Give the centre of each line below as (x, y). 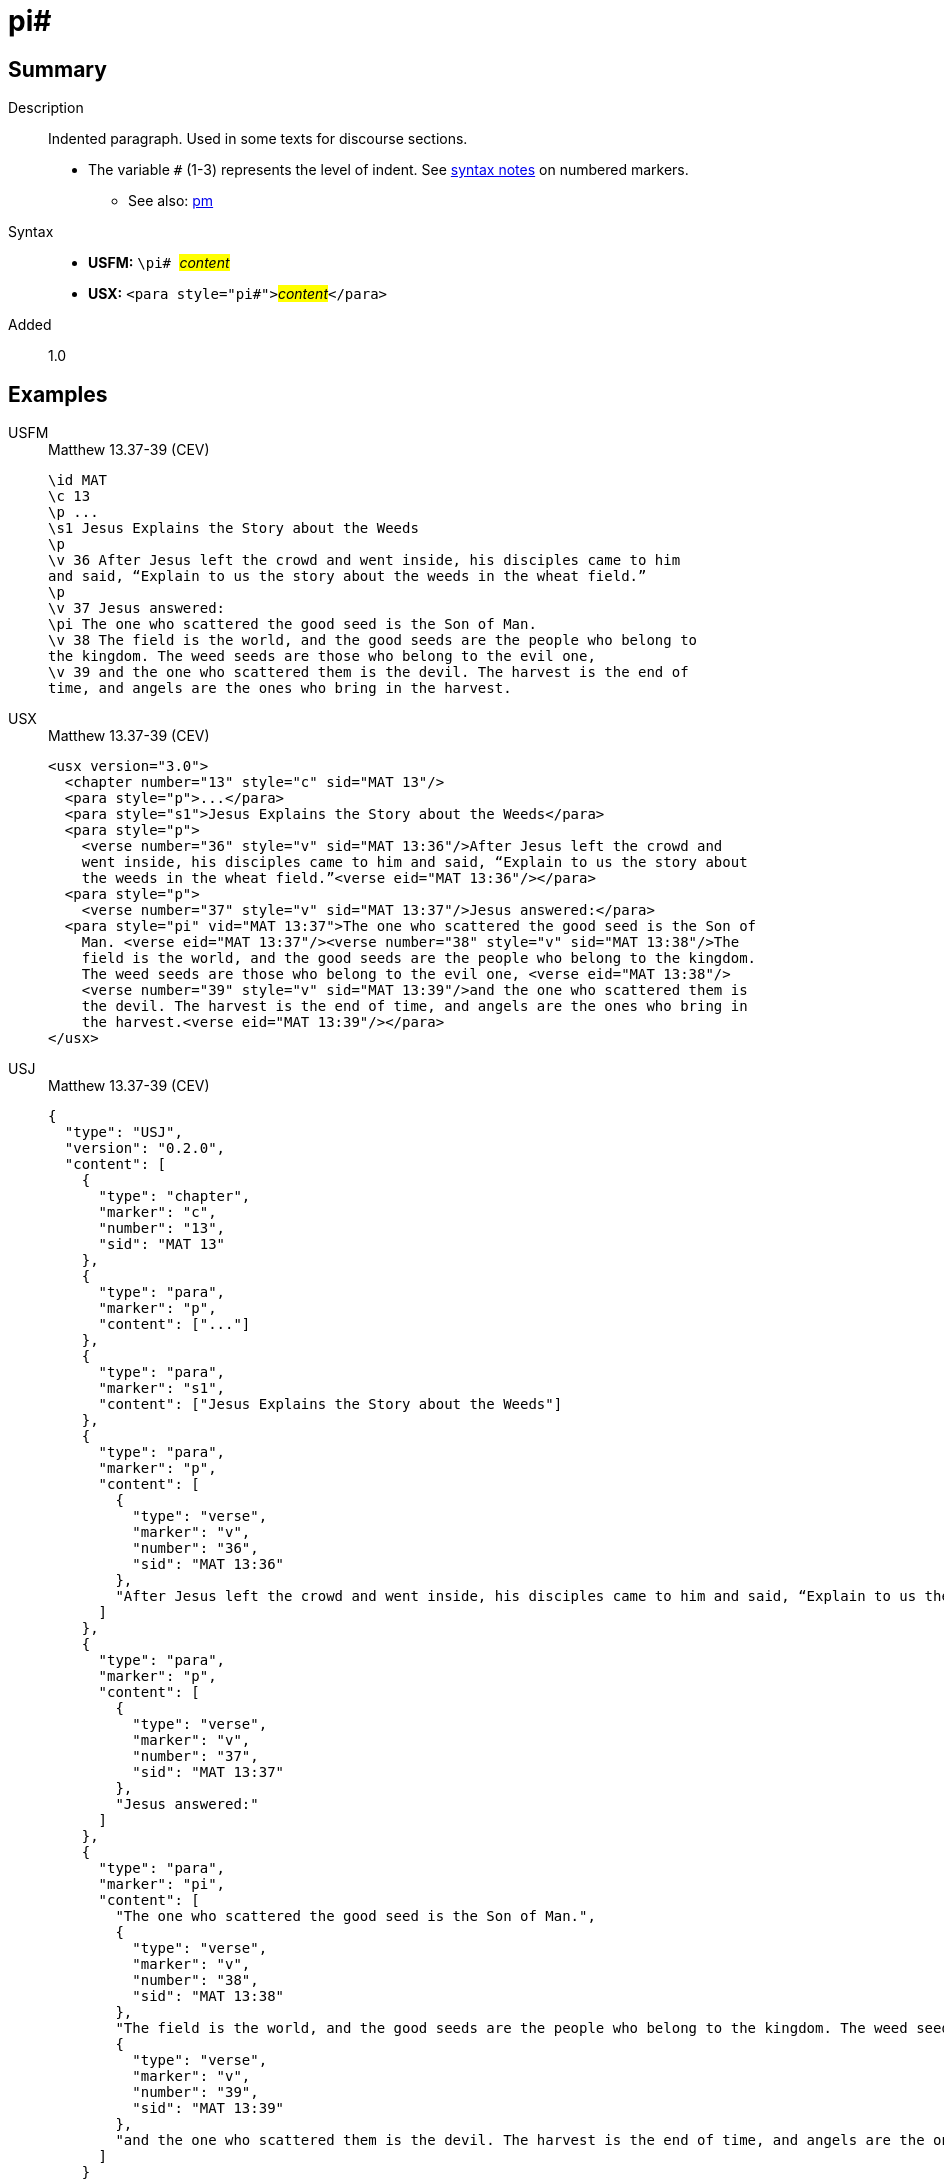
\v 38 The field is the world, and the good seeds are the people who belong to (373, 640)
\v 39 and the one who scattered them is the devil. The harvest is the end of (368, 672)
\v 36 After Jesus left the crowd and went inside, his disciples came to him (364, 560)
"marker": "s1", (162, 1388)
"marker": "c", (157, 1212)
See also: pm (171, 201)
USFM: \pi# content (159, 263)
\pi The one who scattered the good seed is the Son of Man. (292, 624)
